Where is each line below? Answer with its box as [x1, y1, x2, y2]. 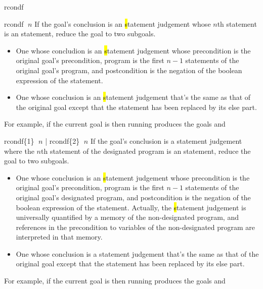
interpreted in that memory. [16, 232, 103, 242]
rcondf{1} [4, 135, 34, 146]
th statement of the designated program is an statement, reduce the [41, 145, 251, 156]
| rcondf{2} [45, 135, 80, 146]
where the [4, 145, 34, 156]
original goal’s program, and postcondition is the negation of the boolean [16, 65, 242, 75]
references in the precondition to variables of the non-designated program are [16, 221, 255, 232]
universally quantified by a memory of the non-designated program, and [16, 212, 239, 222]
